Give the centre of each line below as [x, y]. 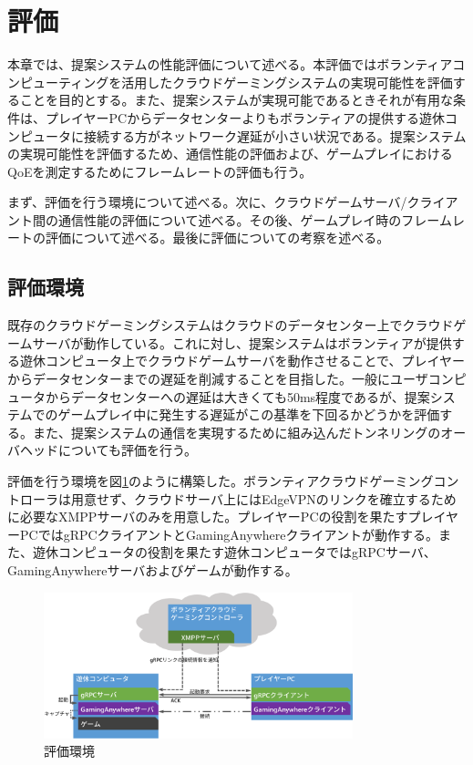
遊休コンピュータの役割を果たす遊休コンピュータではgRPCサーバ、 [234, 552]
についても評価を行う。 [128, 450]
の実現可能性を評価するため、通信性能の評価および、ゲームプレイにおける [230, 154]
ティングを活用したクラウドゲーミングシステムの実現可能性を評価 [255, 82]
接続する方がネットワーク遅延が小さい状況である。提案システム [275, 135]
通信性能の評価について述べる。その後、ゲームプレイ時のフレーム [255, 219]
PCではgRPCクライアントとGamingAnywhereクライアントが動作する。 [229, 534]
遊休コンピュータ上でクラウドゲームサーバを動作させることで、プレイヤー [242, 361]
